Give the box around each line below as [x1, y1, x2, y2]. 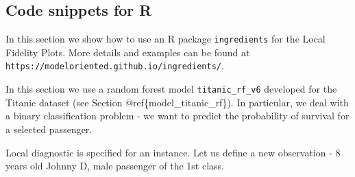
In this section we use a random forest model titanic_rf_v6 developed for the [5, 82, 337, 96]
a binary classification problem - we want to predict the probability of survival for [5, 108, 350, 123]
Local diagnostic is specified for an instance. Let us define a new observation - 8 [5, 145, 341, 159]
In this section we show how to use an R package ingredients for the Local [5, 32, 326, 46]
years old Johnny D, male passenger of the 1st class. [5, 158, 225, 173]
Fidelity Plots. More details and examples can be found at [5, 45, 250, 59]
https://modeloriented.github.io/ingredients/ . [5, 58, 224, 73]
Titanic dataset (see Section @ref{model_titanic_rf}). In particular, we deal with [5, 95, 349, 109]
